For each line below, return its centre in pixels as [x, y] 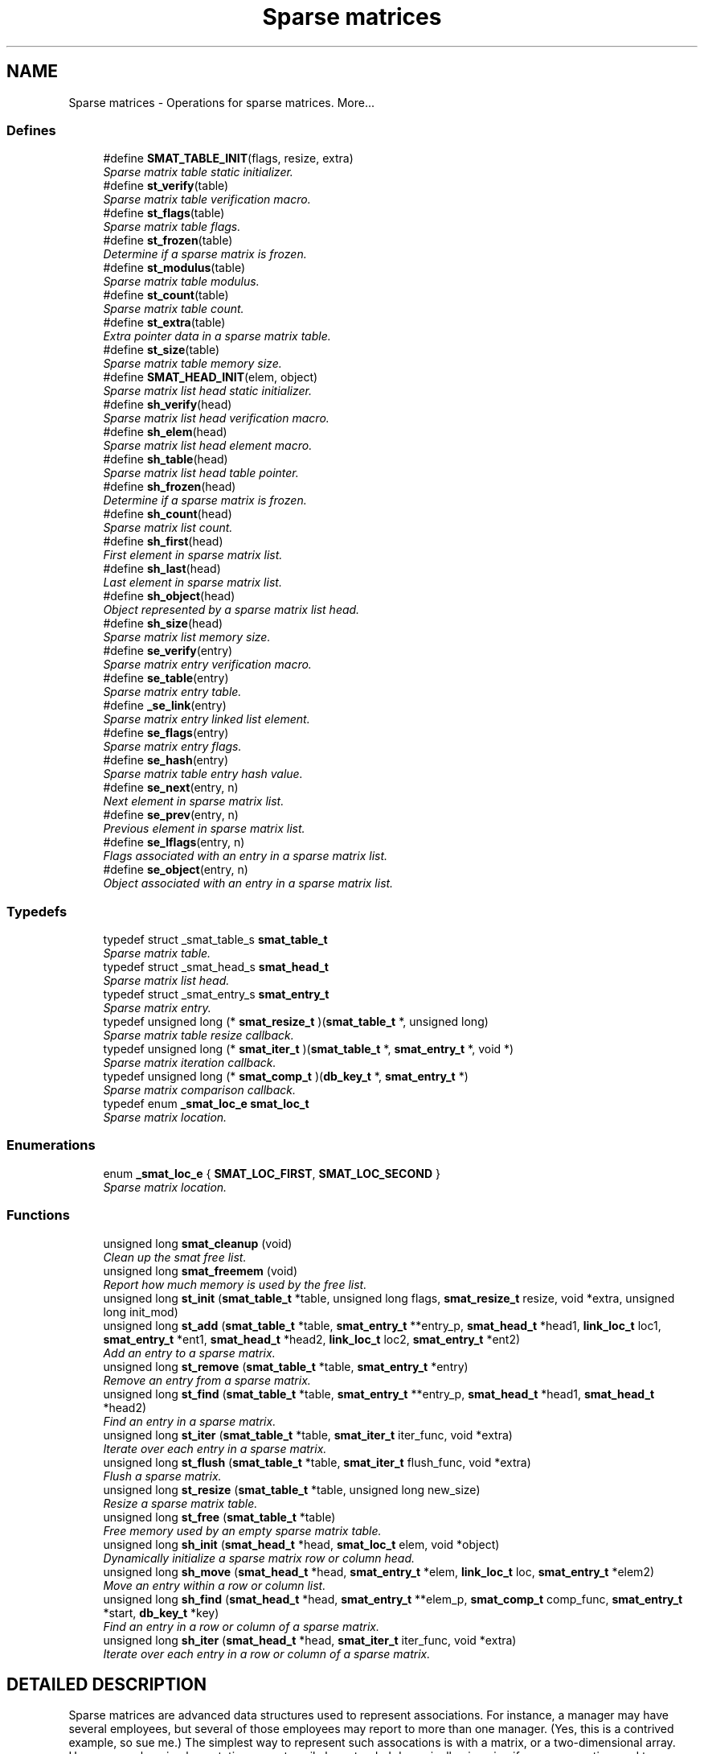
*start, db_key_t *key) [161, 1612]
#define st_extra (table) [164, 323]
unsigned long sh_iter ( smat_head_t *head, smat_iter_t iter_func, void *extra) [310, 1640]
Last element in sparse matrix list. [192, 583]
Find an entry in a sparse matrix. [190, 1421]
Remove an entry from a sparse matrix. [207, 1380]
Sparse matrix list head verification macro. [216, 418]
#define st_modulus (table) [174, 268]
